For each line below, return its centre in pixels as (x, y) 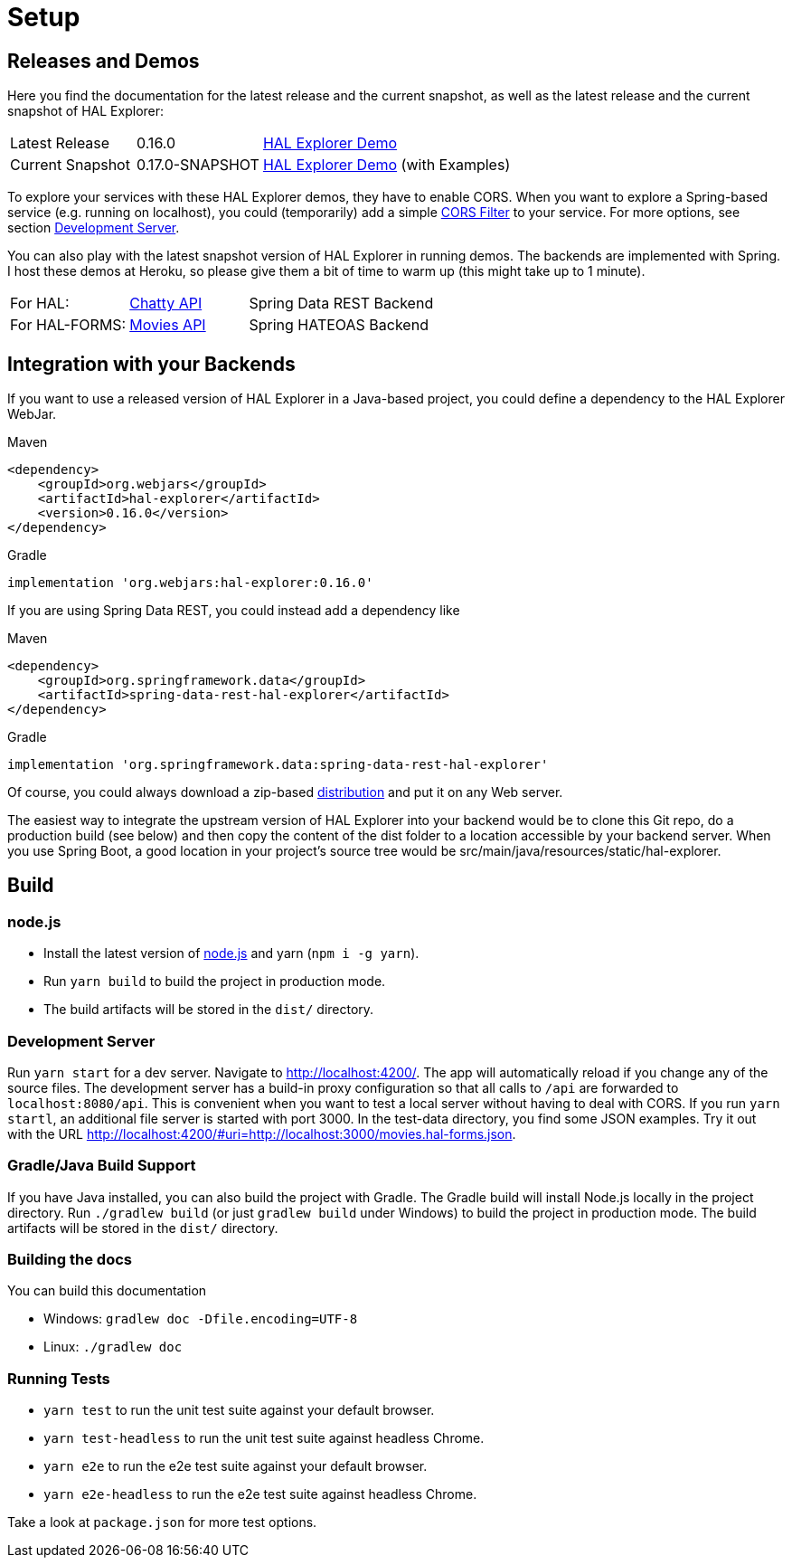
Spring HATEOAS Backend (339, 325)
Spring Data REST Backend (341, 304)
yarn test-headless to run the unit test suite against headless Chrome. (264, 1438)
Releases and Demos (104, 61)
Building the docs (70, 1260)
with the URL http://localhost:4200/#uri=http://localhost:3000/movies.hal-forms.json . (262, 1133)
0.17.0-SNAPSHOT (198, 165)
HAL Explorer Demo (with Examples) (387, 165)
